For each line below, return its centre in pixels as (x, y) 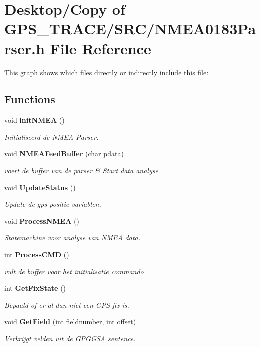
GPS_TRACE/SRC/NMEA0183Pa (130, 28)
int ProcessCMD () (37, 255)
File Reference (100, 48)
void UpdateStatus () (40, 187)
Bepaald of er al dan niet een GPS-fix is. (67, 305)
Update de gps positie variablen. (53, 204)
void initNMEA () (34, 120)
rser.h (24, 48)
